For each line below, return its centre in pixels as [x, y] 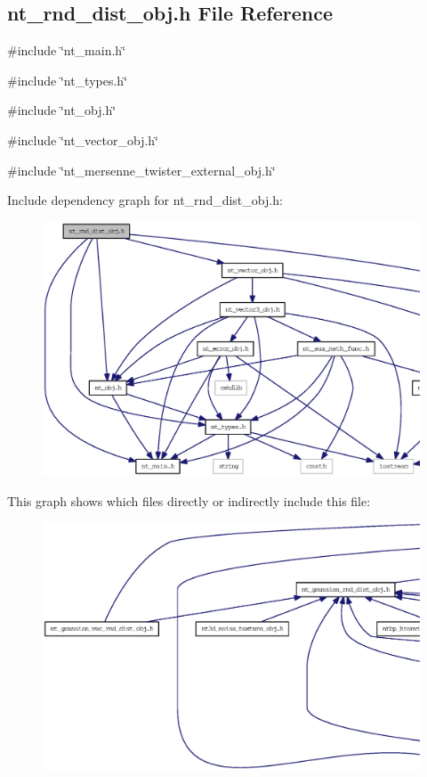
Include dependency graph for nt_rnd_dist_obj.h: [145, 200]
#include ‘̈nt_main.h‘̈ [67, 50]
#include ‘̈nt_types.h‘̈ [68, 80]
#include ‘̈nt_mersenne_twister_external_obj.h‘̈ [141, 170]
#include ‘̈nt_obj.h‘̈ [62, 110]
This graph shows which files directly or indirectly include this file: [189, 500]
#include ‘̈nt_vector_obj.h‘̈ [83, 139]
